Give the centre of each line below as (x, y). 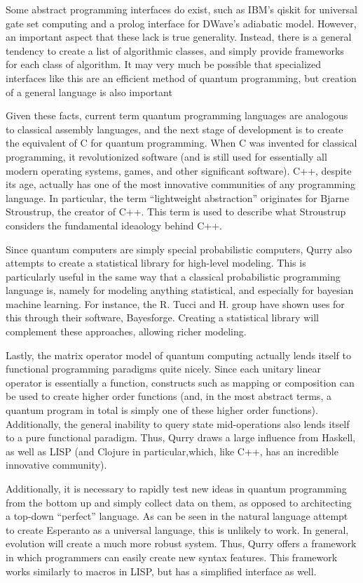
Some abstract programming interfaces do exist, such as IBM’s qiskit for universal (181, 9)
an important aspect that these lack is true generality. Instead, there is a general (179, 37)
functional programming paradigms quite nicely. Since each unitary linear (163, 369)
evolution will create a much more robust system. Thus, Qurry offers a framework (181, 543)
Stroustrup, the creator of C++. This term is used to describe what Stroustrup (176, 212)
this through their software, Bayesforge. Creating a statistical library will (162, 317)
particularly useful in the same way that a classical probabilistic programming (173, 276)
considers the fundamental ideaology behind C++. (114, 225)
